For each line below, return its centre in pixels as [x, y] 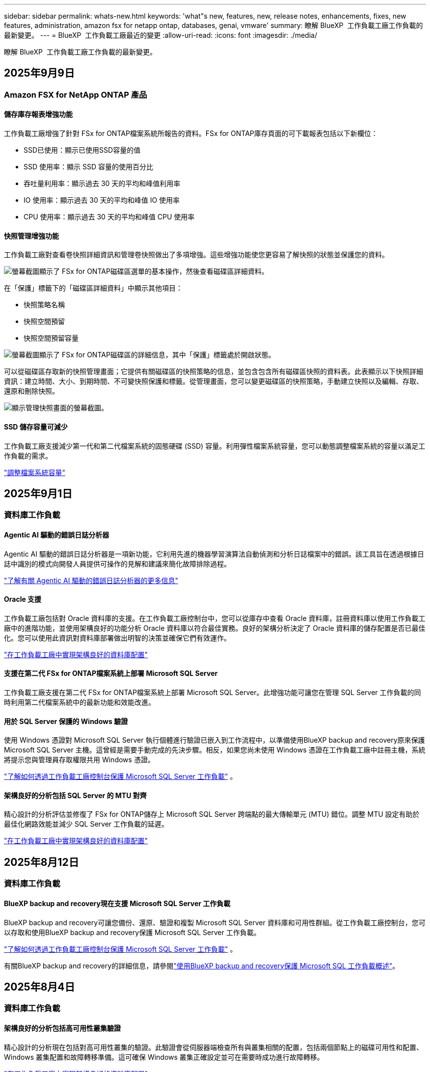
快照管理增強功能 [31, 236]
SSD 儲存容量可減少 [36, 427]
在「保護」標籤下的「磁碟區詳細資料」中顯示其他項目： [93, 288]
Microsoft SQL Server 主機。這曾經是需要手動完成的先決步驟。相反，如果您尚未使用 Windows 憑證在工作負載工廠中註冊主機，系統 [215, 750]
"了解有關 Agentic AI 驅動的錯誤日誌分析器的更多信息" [91, 580]
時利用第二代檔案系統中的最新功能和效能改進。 [80, 702]
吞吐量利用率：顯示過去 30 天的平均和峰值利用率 [102, 184]
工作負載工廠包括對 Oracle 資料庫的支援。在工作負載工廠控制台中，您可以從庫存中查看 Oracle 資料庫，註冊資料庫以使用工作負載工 [215, 618]
